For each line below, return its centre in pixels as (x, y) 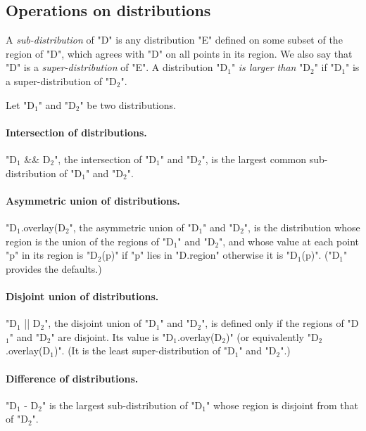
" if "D (328, 67)
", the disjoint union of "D (100, 323)
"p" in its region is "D (52, 255)
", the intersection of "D (106, 159)
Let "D (20, 104)
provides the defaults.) (54, 268)
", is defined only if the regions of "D (280, 323)
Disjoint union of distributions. (82, 296)
